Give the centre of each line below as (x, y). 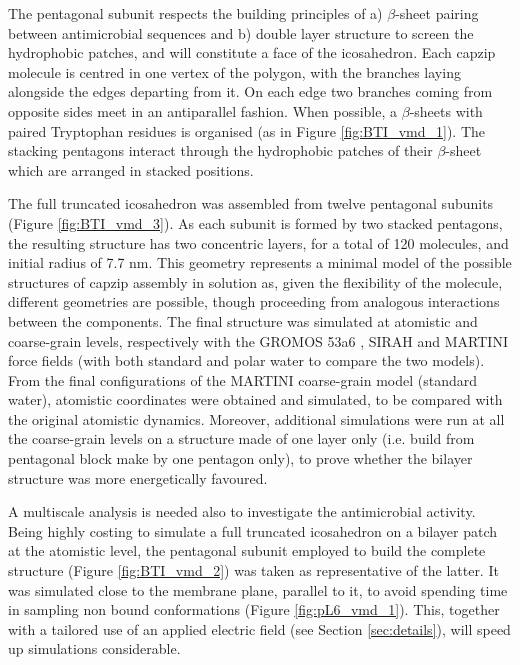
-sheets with (446, 110)
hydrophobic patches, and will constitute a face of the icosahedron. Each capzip (252, 52)
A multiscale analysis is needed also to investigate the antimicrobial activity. (242, 511)
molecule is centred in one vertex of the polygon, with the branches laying (234, 71)
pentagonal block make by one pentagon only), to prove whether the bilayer (240, 458)
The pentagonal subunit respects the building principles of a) (195, 13)
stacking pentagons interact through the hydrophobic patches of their (220, 150)
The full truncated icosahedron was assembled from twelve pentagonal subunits (251, 203)
